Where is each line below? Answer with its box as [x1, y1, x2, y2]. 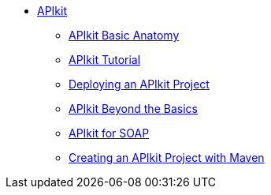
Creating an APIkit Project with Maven [69, 151, 265, 164]
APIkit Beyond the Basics [69, 102, 198, 115]
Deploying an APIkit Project [69, 77, 210, 91]
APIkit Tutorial [69, 53, 141, 66]
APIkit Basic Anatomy [69, 28, 180, 42]
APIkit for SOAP [69, 126, 150, 140]
